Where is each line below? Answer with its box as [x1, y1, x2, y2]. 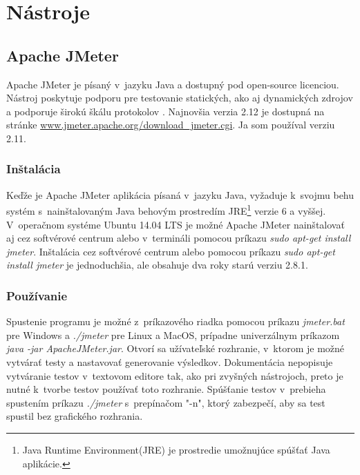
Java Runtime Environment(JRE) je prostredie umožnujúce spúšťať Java [22, 442, 330, 456]
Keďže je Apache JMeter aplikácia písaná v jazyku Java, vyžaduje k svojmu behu [6, 187, 354, 202]
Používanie [6, 287, 68, 304]
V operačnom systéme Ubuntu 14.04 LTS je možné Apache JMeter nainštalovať [6, 217, 345, 231]
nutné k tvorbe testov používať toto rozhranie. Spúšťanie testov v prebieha [6, 382, 326, 396]
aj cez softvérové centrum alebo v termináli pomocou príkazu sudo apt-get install [6, 231, 351, 245]
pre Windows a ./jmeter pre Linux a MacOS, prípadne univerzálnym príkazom [6, 327, 340, 342]
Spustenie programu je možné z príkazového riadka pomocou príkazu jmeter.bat [6, 314, 345, 329]
